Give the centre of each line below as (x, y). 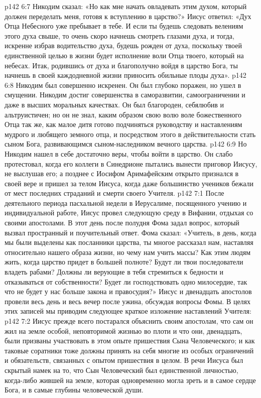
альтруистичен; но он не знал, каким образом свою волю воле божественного (123, 114)
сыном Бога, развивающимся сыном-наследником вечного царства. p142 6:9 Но (126, 144)
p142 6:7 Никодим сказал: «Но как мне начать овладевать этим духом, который (126, 6)
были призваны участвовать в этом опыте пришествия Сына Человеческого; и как (130, 341)
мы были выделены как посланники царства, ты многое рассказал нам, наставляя (129, 242)
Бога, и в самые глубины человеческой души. (74, 390)
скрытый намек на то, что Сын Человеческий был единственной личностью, (121, 370)
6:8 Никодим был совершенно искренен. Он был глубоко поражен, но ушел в (123, 85)
